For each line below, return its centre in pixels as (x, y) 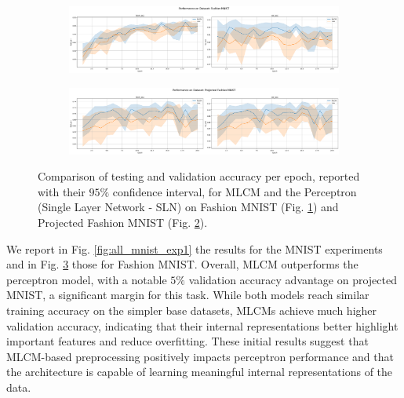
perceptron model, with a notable (87, 279)
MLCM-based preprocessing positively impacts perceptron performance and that (200, 356)
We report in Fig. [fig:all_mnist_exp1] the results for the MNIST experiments (195, 248)
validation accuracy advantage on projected (293, 279)
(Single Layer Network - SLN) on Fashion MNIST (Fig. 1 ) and (188, 207)
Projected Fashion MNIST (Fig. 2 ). (123, 222)
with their (62, 191)
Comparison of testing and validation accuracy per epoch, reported (199, 176)
